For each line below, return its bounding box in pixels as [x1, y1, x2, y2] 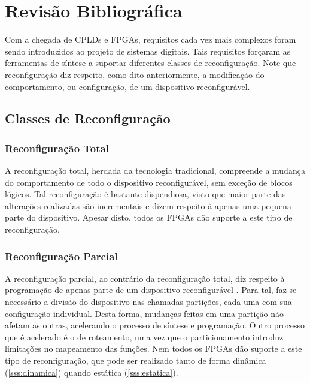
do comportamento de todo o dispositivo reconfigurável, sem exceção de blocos [5, 176, 293, 188]
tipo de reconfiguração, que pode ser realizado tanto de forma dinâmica [5, 354, 266, 367]
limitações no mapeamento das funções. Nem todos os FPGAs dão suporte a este [5, 342, 302, 355]
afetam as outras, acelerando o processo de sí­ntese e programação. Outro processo [5, 319, 305, 331]
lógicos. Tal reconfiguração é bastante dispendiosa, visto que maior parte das [5, 188, 286, 200]
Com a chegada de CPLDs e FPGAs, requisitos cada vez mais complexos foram [5, 33, 296, 46]
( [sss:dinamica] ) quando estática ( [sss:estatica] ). [5, 366, 178, 378]
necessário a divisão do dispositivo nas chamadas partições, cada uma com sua [5, 295, 292, 308]
